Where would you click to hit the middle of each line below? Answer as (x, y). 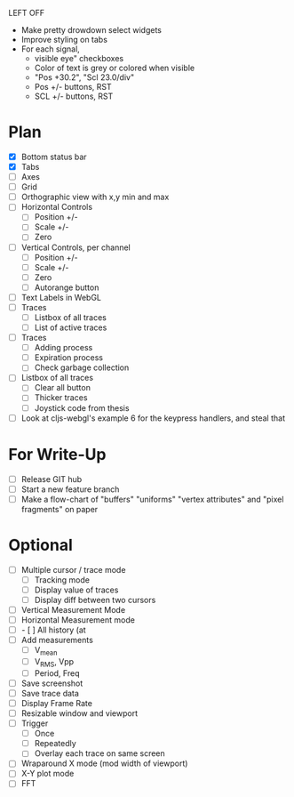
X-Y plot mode (48, 774)
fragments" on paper (60, 509)
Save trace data (50, 693)
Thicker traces (61, 398)
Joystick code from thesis (82, 407)
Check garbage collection (82, 367)
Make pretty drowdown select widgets (91, 30)
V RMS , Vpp (54, 662)
